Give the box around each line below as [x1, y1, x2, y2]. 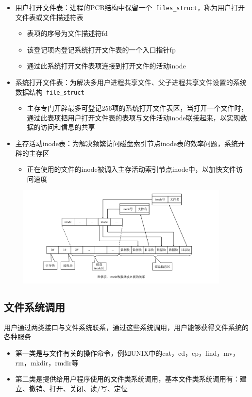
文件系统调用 [4, 299, 65, 314]
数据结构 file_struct [15, 86, 84, 97]
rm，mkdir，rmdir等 [15, 357, 79, 367]
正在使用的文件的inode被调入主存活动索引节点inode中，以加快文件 [27, 164, 236, 174]
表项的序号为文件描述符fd [27, 28, 108, 38]
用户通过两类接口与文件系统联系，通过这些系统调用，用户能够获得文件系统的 [4, 322, 249, 332]
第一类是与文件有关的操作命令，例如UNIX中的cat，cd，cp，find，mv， [15, 347, 240, 358]
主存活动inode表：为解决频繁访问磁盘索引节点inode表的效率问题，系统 [15, 138, 238, 149]
